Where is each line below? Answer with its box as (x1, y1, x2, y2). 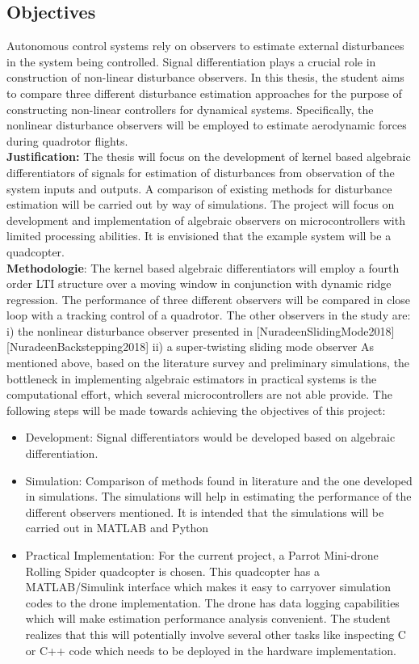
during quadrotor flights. (6, 132, 128, 149)
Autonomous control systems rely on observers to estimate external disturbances (6, 37, 404, 54)
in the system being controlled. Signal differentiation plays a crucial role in (6, 53, 376, 70)
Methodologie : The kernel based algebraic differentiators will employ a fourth (6, 259, 400, 276)
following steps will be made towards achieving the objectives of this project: (6, 401, 386, 418)
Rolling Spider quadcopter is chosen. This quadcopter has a (25, 562, 321, 579)
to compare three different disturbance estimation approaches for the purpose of (6, 84, 402, 101)
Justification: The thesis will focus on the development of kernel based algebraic (6, 148, 411, 165)
